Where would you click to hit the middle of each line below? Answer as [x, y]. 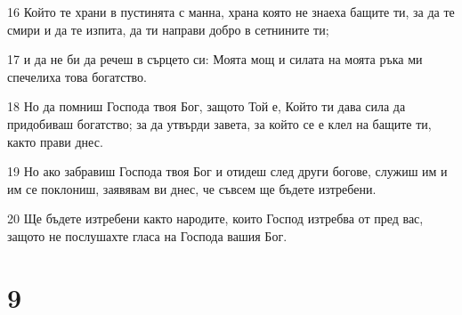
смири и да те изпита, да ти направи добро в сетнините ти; [168, 29]
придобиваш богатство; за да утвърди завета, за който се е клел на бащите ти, [219, 123]
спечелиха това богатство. [77, 76]
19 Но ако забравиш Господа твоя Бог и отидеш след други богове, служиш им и [227, 171]
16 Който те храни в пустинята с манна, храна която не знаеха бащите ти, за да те [231, 12]
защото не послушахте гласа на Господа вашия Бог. [147, 235]
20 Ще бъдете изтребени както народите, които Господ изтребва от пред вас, [215, 218]
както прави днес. [55, 141]
